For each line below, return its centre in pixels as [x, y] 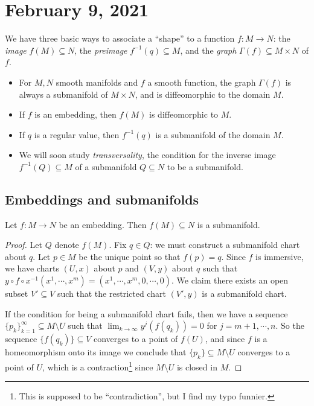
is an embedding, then [75, 114]
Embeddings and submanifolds [102, 199]
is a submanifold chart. [244, 293]
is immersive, [280, 256]
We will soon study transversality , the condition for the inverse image [147, 155]
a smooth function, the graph [202, 82]
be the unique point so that [130, 256]
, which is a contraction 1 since [98, 366]
